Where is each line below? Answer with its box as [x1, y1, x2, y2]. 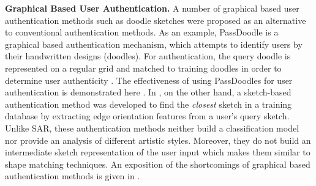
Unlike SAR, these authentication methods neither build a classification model [5, 121, 299, 134]
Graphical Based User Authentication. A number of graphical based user [5, 2, 299, 14]
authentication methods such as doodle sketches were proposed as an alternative [5, 13, 306, 26]
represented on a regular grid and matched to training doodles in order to [5, 61, 282, 74]
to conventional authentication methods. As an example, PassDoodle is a [5, 26, 279, 39]
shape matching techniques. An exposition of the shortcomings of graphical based [5, 157, 310, 170]
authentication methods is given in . [5, 169, 140, 182]
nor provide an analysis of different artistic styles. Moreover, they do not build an [5, 133, 311, 146]
